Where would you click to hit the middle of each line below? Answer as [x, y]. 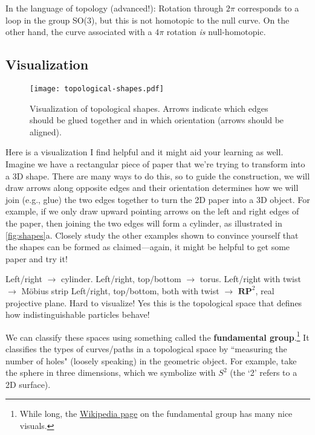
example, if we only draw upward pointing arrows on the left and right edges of [152, 211]
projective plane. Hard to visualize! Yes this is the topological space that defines [154, 302]
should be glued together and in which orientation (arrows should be [157, 120]
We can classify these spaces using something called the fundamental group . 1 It [157, 336]
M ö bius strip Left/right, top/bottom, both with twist [120, 290]
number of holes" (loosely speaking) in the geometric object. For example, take [151, 360]
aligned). [46, 131]
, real [265, 290]
